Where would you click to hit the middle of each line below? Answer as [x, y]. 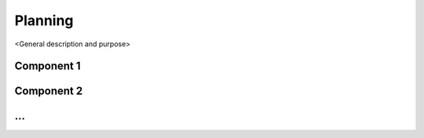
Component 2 [49, 91]
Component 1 [48, 66]
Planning [44, 20]
